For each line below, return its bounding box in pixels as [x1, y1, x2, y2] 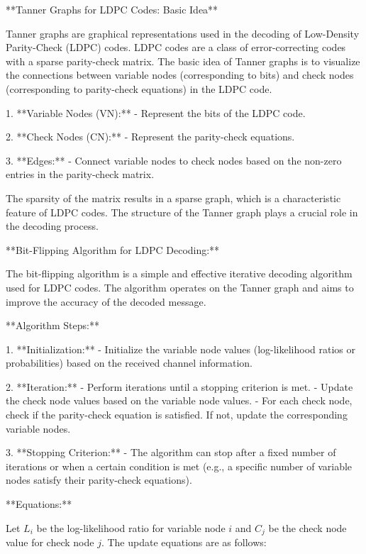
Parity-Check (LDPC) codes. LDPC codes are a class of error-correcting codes [6, 40, 346, 55]
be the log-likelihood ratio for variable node [36, 520, 226, 535]
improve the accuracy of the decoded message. [6, 294, 206, 309]
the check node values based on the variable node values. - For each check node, [6, 393, 353, 408]
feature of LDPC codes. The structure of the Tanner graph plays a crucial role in [6, 204, 358, 219]
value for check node [6, 535, 94, 550]
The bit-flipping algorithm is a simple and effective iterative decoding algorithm [6, 266, 353, 281]
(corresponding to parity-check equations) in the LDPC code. [6, 81, 272, 96]
